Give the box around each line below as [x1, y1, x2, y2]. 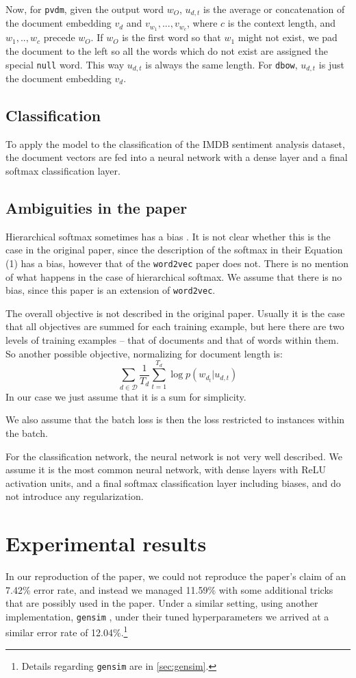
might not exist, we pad [238, 30, 338, 45]
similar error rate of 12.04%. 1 [5, 623, 128, 640]
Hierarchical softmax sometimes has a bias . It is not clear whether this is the [5, 229, 331, 243]
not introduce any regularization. [5, 489, 144, 503]
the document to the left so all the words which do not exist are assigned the [5, 43, 328, 58]
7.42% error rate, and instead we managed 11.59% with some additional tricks [5, 582, 333, 597]
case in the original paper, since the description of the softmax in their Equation [5, 242, 343, 257]
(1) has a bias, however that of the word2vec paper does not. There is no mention [5, 255, 349, 270]
